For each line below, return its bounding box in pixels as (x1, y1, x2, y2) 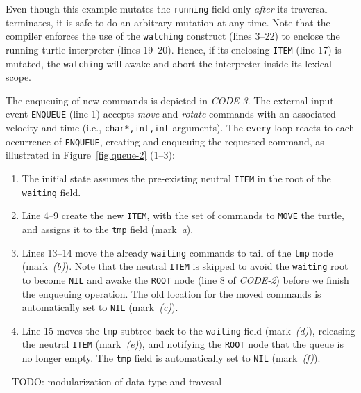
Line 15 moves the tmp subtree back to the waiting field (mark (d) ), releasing (22, 323, 355, 337)
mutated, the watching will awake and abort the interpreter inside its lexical (6, 56, 332, 70)
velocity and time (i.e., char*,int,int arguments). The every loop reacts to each (6, 120, 355, 135)
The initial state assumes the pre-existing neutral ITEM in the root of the (22, 170, 331, 185)
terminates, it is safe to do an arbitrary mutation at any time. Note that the (6, 15, 330, 29)
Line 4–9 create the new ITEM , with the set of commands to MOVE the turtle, (22, 208, 344, 223)
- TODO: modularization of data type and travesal (6, 374, 222, 388)
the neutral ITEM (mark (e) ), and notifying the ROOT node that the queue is (22, 337, 344, 351)
